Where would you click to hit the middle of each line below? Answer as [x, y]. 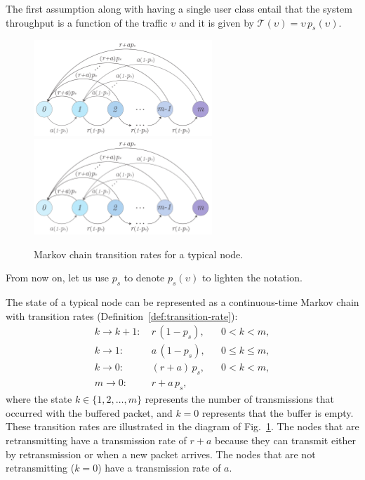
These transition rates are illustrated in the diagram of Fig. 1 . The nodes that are [182, 426]
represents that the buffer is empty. [278, 412]
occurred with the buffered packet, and [89, 412]
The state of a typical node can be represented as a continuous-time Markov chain [182, 302]
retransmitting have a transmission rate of [96, 440]
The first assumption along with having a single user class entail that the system [179, 8]
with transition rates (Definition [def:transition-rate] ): [122, 315]
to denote [144, 278]
